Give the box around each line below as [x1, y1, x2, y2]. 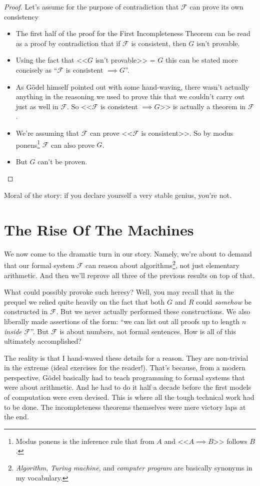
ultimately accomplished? [4, 336, 81, 346]
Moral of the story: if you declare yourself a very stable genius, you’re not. [4, 189, 231, 200]
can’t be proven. [37, 156, 87, 166]
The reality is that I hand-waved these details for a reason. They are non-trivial [4, 352, 248, 363]
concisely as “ [15, 64, 57, 75]
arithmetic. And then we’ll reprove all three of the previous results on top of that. [4, 270, 255, 280]
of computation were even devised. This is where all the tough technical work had [4, 392, 254, 402]
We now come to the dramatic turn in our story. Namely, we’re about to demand [4, 248, 252, 259]
